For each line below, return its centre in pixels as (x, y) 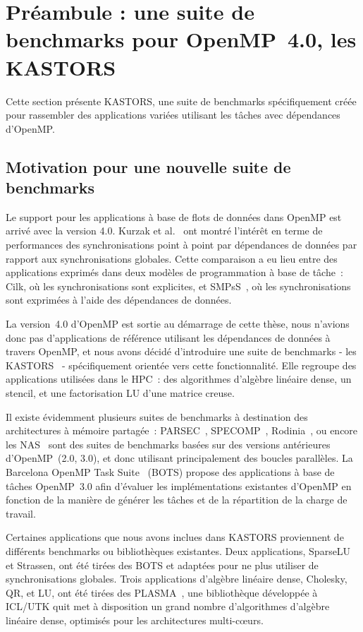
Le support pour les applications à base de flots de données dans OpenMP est (174, 216)
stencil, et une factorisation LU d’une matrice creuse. (120, 393)
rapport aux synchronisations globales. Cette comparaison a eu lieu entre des (172, 258)
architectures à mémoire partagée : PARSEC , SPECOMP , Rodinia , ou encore (182, 430)
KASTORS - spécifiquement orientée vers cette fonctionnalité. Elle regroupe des (181, 365)
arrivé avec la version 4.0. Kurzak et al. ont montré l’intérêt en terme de (164, 231)
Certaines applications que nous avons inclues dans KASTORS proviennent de (175, 537)
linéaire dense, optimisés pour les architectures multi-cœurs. (135, 620)
